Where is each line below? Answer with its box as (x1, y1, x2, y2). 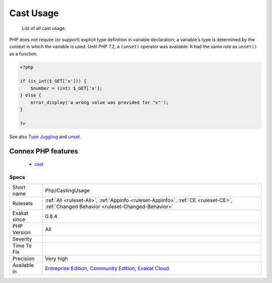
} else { (20, 92, 42, 98)
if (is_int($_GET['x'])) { (20, 78, 87, 84)
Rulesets (12, 200, 33, 207)
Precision (12, 255, 35, 262)
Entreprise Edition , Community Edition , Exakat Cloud (45, 265, 169, 272)
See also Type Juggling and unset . (9, 134, 82, 140)
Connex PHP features (9, 147, 78, 155)
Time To (12, 242, 32, 249)
